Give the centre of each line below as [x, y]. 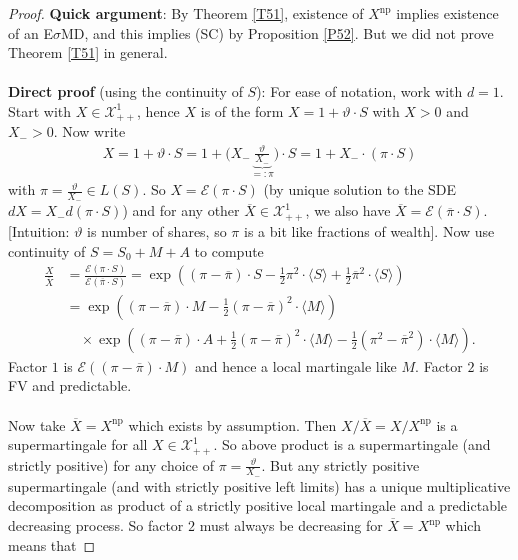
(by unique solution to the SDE [360, 189]
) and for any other [181, 210]
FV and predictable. [70, 385]
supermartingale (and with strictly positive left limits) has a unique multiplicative [259, 485]
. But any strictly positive [340, 464]
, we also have [348, 210]
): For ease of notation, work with [359, 91]
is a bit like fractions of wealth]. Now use [369, 230]
